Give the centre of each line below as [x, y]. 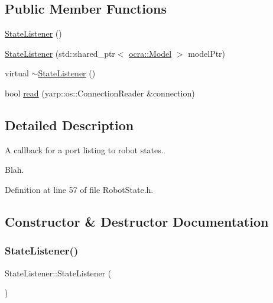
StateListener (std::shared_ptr [60, 53]
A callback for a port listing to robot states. [84, 149]
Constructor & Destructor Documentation [137, 221]
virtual [17, 73]
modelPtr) [207, 53]
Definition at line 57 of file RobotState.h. [79, 189]
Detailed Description [69, 125]
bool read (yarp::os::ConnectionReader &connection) [100, 93]
